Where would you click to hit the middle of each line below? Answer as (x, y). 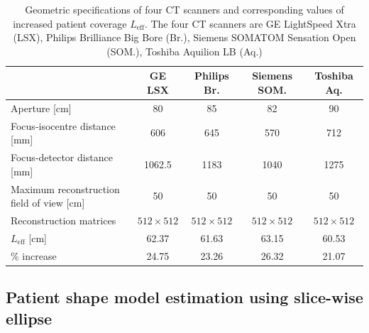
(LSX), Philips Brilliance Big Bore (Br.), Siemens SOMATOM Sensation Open (184, 37)
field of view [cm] (48, 203)
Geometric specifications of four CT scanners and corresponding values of (184, 9)
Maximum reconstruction (65, 189)
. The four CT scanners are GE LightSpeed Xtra (250, 23)
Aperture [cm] (41, 108)
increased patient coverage (70, 23)
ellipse (29, 318)
